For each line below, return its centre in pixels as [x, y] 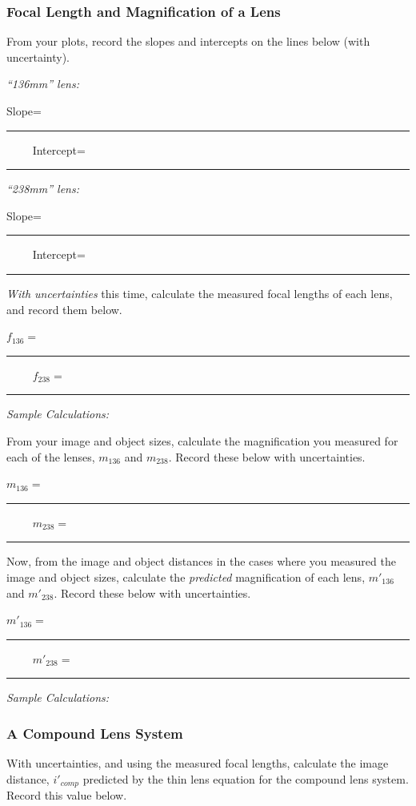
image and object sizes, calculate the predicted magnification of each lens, [186, 576]
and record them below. [64, 309]
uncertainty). [38, 56]
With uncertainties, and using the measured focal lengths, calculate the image [198, 763]
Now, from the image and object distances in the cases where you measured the [201, 561]
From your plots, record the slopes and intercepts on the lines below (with [188, 41]
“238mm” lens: [43, 189]
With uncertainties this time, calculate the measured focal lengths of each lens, [200, 293]
